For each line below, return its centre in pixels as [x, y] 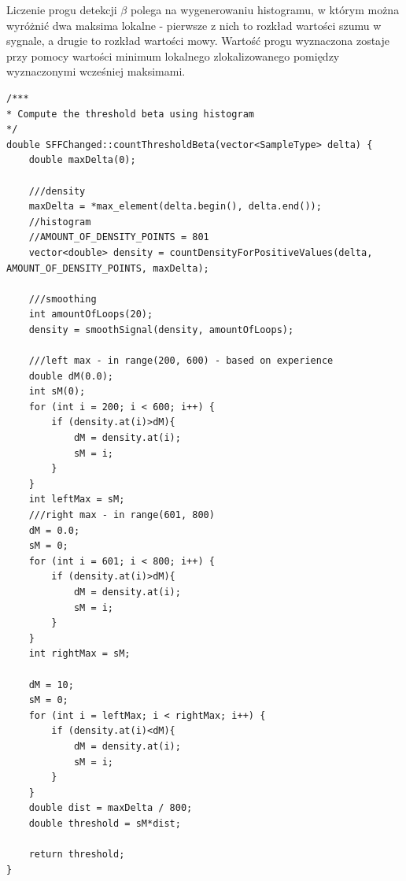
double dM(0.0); [71, 376]
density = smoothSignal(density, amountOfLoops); [161, 329]
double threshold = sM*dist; [105, 823]
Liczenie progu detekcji [62, 9]
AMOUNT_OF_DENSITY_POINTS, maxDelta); [108, 268]
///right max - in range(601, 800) [122, 515]
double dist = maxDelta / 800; [111, 808]
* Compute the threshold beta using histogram [130, 114]
